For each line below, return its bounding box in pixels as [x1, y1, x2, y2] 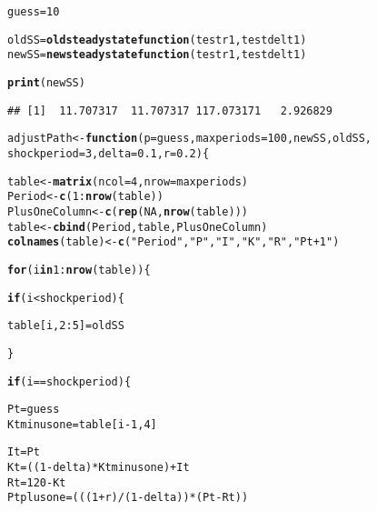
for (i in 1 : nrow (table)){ [7, 263, 151, 276]
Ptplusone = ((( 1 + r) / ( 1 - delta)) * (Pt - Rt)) [7, 491, 249, 505]
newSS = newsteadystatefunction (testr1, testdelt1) [7, 48, 307, 62]
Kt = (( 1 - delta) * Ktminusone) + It [7, 461, 190, 475]
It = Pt [7, 446, 40, 459]
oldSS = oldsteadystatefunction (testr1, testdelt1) [7, 33, 307, 46]
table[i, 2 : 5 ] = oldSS [7, 319, 124, 333]
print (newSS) [7, 75, 85, 89]
